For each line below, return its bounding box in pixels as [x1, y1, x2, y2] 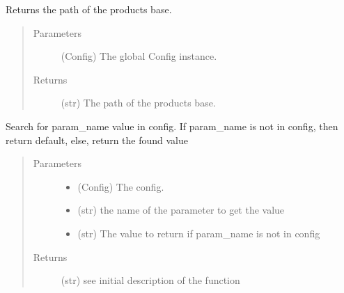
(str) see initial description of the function [61, 273, 240, 287]
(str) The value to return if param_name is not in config [77, 225, 320, 240]
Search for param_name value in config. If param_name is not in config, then [6, 118, 338, 133]
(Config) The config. [77, 179, 164, 193]
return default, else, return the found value [6, 132, 188, 147]
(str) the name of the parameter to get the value [77, 203, 285, 217]
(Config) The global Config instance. [61, 49, 217, 63]
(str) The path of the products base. [61, 95, 216, 110]
